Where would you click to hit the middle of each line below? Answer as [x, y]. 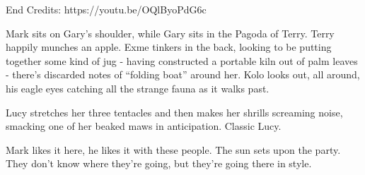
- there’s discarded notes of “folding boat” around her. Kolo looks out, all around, [183, 74]
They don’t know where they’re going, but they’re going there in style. [159, 163]
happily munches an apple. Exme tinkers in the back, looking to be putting [169, 47]
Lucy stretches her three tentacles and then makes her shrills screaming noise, [174, 112]
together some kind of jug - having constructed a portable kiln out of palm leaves [182, 60]
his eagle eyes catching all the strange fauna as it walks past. [138, 88]
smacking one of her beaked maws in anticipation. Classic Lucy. [144, 126]
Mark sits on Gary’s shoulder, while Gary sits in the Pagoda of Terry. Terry [170, 33]
